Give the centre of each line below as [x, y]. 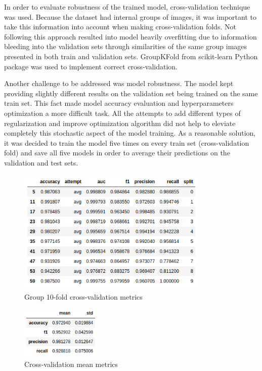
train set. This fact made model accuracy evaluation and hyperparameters [119, 103]
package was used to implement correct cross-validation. [91, 66]
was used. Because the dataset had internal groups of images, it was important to [130, 16]
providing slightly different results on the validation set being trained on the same [131, 93]
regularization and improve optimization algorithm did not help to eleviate [120, 123]
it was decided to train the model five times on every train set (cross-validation [127, 142]
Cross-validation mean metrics [71, 364]
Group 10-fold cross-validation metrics [83, 296]
